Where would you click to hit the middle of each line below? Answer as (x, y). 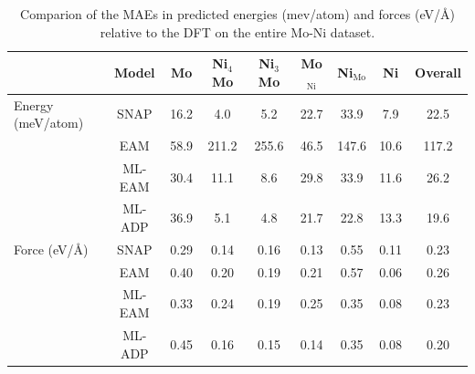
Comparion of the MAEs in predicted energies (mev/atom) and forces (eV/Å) (237, 14)
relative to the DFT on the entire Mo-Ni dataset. (237, 31)
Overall (438, 72)
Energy (34, 104)
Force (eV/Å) (51, 249)
